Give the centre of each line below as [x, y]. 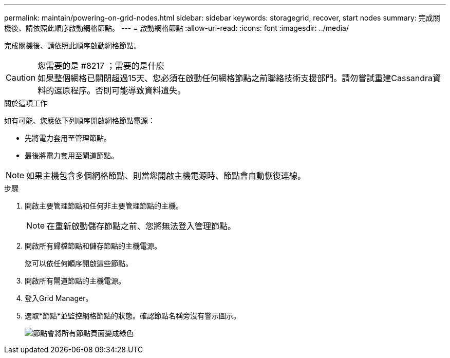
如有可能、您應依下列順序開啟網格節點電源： [80, 120]
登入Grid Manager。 [59, 298]
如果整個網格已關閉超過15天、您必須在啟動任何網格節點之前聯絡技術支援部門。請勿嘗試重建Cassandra [235, 78]
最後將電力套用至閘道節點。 [71, 155]
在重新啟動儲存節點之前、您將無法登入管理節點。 [142, 226]
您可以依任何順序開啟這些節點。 [79, 263]
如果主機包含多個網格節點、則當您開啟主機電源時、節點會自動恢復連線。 [166, 176]
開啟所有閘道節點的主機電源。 [75, 281]
